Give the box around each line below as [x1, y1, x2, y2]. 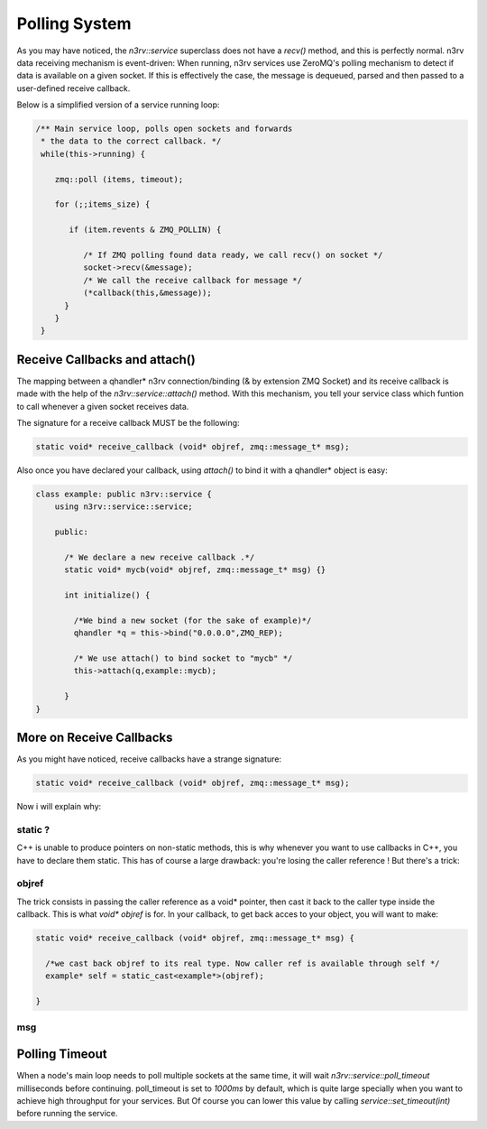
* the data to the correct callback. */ [41, 136, 222, 146]
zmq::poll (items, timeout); [54, 174, 184, 184]
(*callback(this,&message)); [82, 288, 212, 298]
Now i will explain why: [16, 801, 102, 812]
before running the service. [16, 1108, 118, 1119]
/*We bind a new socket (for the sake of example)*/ [73, 615, 312, 625]
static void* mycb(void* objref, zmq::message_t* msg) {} [64, 565, 326, 575]
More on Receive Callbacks [16, 730, 173, 745]
